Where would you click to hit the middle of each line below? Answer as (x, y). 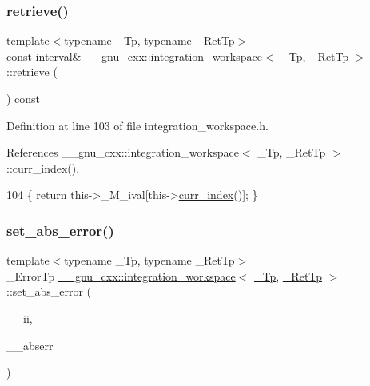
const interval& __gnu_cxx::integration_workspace (134, 56)
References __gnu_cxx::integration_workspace (123, 152)
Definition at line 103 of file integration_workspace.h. (137, 125)
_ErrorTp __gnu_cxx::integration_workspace (121, 275)
